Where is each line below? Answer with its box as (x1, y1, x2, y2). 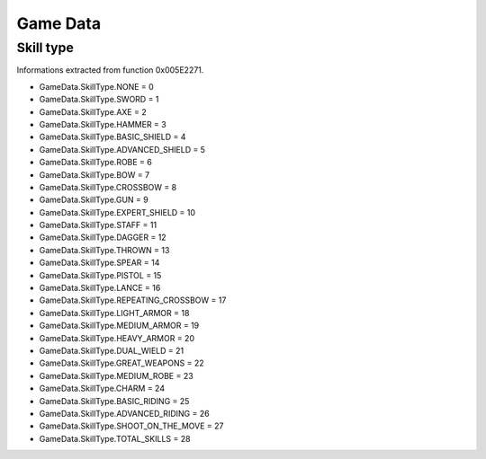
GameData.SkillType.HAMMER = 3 (39, 119, 166, 129)
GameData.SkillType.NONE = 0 (39, 81, 155, 92)
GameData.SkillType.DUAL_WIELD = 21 (39, 345, 184, 356)
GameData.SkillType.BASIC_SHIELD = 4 (39, 131, 186, 143)
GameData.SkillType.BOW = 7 (39, 169, 150, 180)
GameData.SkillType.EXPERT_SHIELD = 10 (39, 207, 196, 217)
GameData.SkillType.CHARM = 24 (39, 383, 166, 394)
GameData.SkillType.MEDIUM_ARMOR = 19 (39, 320, 200, 331)
